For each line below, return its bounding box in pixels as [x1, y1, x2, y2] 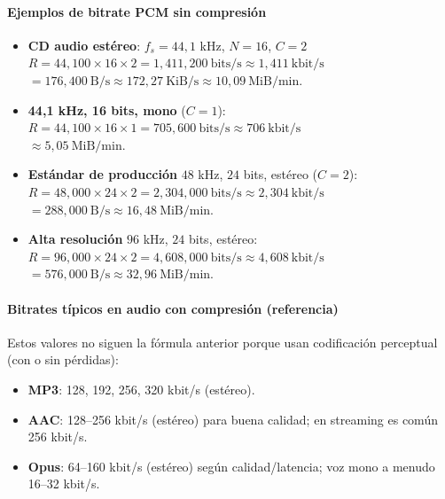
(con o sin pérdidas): [7, 350, 119, 369]
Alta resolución [27, 230, 123, 248]
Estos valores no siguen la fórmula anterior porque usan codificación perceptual [7, 332, 438, 351]
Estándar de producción [27, 165, 177, 183]
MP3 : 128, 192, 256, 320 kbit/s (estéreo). [27, 379, 255, 398]
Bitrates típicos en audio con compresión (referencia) [7, 299, 339, 317]
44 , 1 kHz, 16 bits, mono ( [27, 100, 186, 119]
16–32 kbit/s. [27, 474, 100, 493]
